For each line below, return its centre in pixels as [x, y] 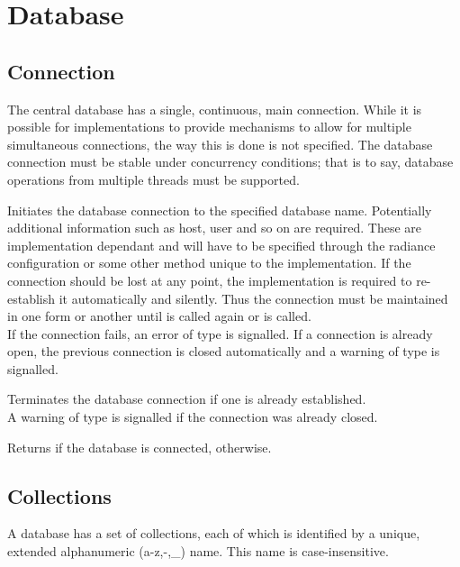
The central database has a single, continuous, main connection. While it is [215, 109]
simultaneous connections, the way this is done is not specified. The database [220, 144]
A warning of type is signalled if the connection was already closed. [193, 417]
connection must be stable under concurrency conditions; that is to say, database [230, 162]
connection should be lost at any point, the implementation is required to [210, 280]
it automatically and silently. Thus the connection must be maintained [253, 298]
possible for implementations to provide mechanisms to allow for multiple [209, 127]
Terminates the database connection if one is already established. [187, 399]
